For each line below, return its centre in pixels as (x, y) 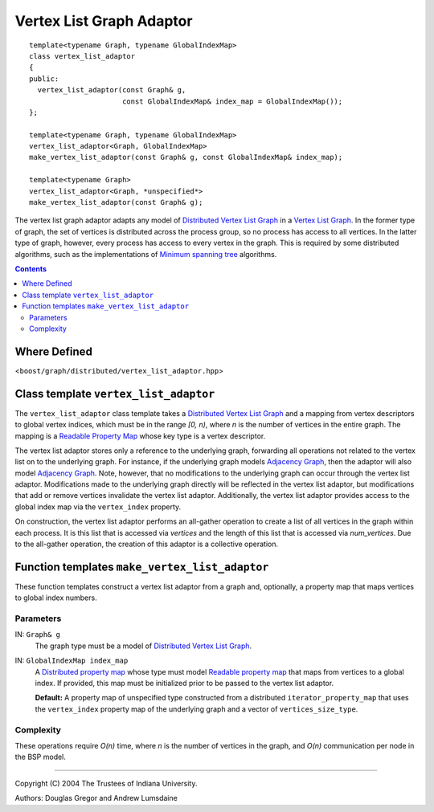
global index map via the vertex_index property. (98, 507)
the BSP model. (40, 757)
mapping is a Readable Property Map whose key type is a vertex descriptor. (140, 436)
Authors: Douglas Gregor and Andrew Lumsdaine (96, 798)
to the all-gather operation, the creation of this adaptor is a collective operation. (147, 544)
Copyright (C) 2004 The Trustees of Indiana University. (106, 783)
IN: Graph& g (37, 635)
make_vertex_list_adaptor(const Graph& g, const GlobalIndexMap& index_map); (186, 157)
